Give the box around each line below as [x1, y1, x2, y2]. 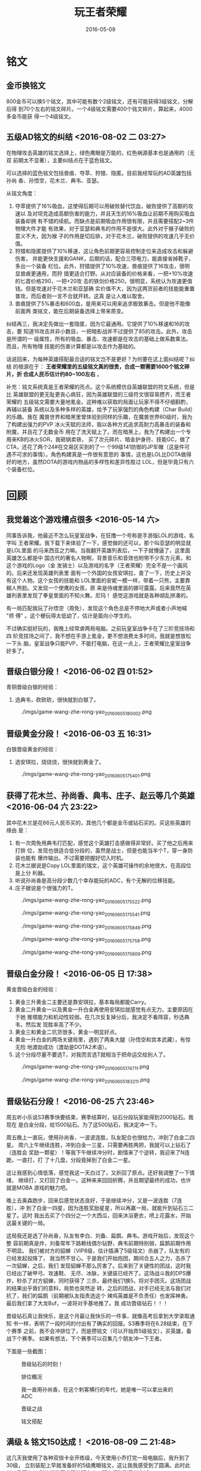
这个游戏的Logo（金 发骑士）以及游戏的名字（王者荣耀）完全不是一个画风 [6, 562, 188, 569]
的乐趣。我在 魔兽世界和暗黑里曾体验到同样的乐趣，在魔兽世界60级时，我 [6, 413, 187, 420]
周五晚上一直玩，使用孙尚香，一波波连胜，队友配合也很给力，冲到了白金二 [6, 1134, 190, 1141]
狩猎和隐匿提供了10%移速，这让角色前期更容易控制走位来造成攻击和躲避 [14, 247, 194, 254]
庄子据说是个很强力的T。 [14, 884, 77, 891]
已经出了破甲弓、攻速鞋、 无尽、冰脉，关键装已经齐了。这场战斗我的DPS [6, 1269, 186, 1277]
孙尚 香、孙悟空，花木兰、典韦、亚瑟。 [6, 176, 102, 184]
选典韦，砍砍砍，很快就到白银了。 [14, 696, 99, 703]
